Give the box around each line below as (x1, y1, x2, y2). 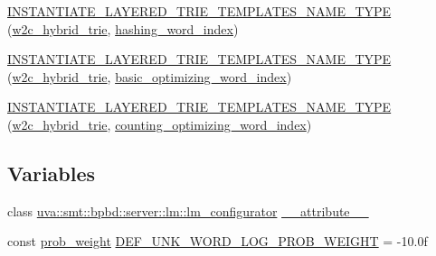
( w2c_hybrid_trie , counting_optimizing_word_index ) (7, 114, 312, 133)
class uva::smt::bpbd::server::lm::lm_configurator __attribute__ (7, 201, 369, 220)
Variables (7, 159, 96, 187)
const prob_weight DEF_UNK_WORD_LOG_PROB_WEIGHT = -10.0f (7, 232, 428, 251)
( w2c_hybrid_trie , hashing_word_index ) (7, 19, 239, 38)
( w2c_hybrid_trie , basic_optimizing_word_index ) (7, 67, 292, 86)
